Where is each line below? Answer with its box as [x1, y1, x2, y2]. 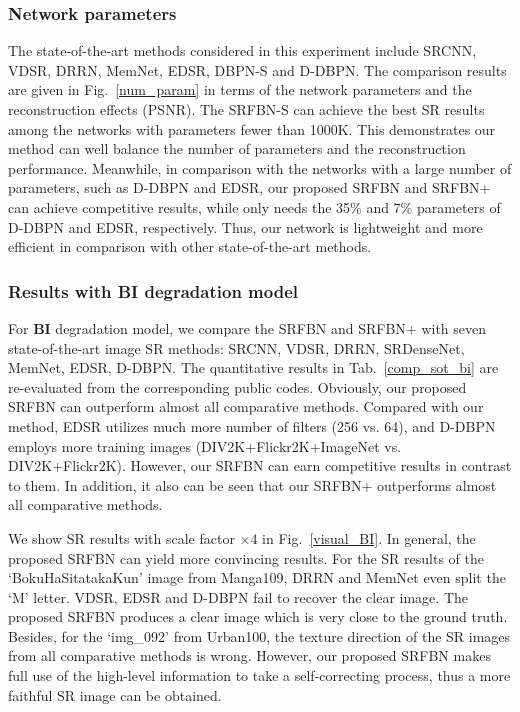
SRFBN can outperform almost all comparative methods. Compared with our [8, 396, 484, 417]
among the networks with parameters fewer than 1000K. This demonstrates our [8, 118, 496, 139]
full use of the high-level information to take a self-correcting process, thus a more [8, 665, 511, 686]
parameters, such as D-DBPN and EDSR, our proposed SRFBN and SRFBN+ [8, 177, 491, 198]
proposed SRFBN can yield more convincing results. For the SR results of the [8, 547, 484, 568]
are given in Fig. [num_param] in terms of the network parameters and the [8, 79, 472, 100]
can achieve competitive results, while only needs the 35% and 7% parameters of [8, 196, 501, 217]
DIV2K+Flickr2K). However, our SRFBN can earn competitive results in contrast [8, 455, 512, 476]
